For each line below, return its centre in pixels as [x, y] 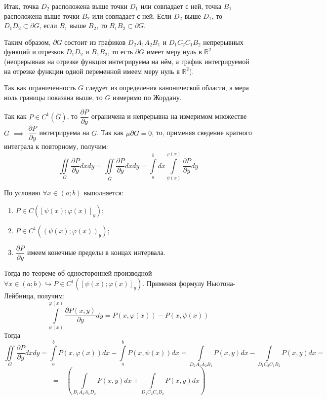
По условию [22, 193]
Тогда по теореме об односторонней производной [78, 272]
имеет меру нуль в [174, 52]
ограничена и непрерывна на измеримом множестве [169, 116]
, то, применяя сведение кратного [202, 132]
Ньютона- [221, 283]
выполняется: [103, 193]
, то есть [120, 52]
